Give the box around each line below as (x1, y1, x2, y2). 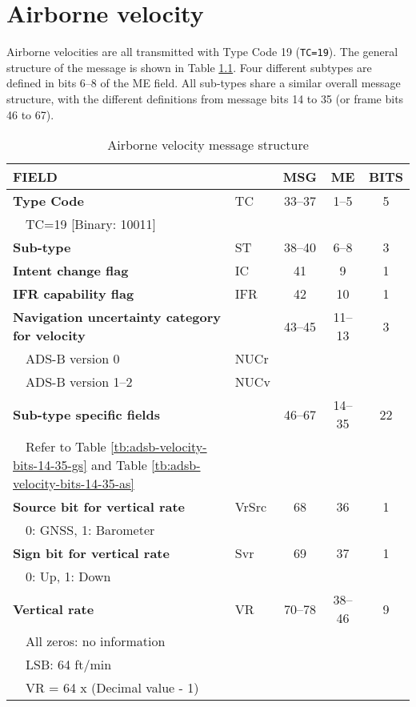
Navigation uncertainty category (13, 307, 222, 327)
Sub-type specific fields (13, 404, 160, 424)
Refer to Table (26, 437, 106, 456)
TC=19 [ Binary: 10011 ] (26, 215, 156, 234)
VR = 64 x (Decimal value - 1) (26, 678, 199, 697)
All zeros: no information (26, 632, 166, 651)
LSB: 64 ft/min (26, 655, 112, 674)
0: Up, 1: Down (26, 567, 111, 586)
